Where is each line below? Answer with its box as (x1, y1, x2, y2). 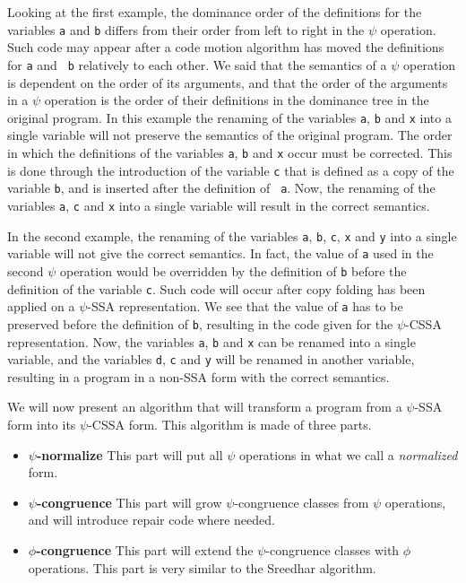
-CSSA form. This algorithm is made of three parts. (88, 415, 372, 433)
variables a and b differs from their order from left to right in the (7, 20, 365, 39)
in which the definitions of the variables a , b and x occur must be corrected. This (7, 143, 453, 161)
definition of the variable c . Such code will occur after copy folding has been (7, 279, 426, 298)
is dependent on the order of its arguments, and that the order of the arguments (7, 73, 448, 91)
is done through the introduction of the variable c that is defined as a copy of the (7, 161, 454, 179)
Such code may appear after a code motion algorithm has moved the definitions (7, 38, 444, 57)
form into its (7, 415, 76, 433)
